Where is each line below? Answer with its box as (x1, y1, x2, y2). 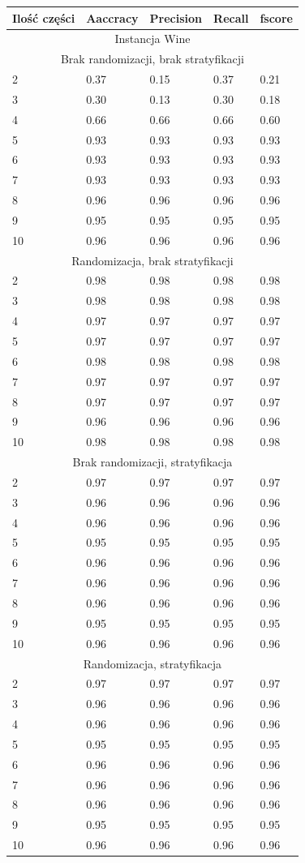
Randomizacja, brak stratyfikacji (71, 251, 234, 268)
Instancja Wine (114, 30, 191, 47)
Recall (213, 9, 249, 26)
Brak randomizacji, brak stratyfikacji (60, 50, 244, 67)
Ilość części (12, 9, 75, 26)
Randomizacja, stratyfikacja (83, 655, 222, 672)
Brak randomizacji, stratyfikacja (72, 453, 233, 470)
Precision (149, 9, 203, 26)
